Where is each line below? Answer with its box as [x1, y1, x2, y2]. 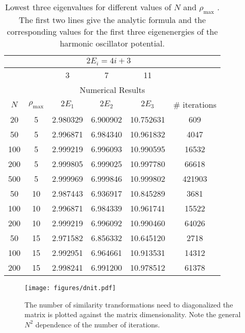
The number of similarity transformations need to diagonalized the [24, 299, 233, 310]
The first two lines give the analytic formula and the [18, 14, 206, 26]
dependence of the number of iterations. [35, 319, 160, 329]
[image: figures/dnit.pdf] [24, 284, 116, 292]
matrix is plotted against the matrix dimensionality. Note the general [24, 309, 241, 320]
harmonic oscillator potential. [60, 37, 165, 50]
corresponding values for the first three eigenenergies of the [7, 26, 218, 38]
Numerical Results [80, 84, 145, 96]
